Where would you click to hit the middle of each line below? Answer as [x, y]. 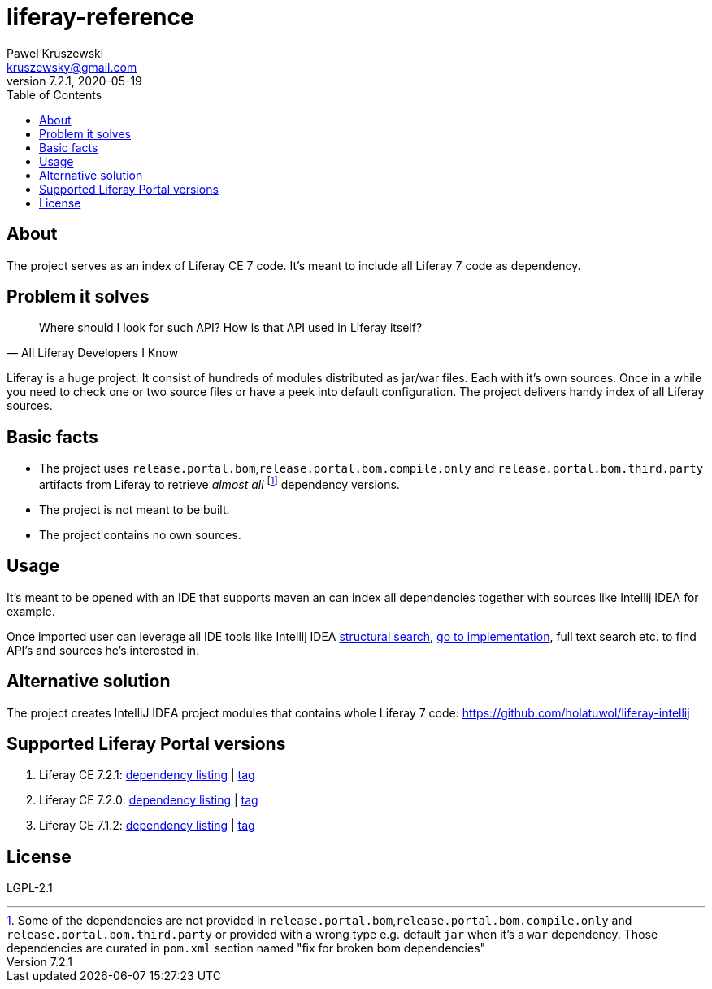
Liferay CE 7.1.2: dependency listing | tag [147, 826]
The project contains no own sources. [140, 534]
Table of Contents [54, 94]
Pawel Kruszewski [55, 53]
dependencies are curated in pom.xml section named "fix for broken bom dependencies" [246, 948]
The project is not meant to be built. [135, 509]
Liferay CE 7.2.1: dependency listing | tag [147, 775]
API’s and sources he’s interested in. [103, 650]
